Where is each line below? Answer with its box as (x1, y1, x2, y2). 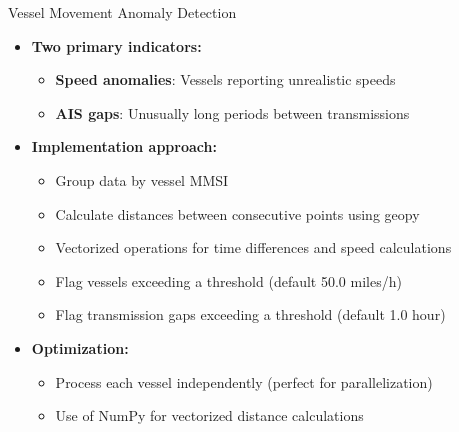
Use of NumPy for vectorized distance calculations (55, 405, 364, 426)
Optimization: (31, 337, 129, 358)
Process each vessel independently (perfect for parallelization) (55, 371, 433, 392)
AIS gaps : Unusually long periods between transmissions (55, 102, 410, 123)
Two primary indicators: (31, 35, 202, 56)
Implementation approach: (31, 136, 217, 157)
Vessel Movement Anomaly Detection (8, 2, 237, 22)
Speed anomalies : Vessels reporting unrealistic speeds (55, 69, 396, 90)
